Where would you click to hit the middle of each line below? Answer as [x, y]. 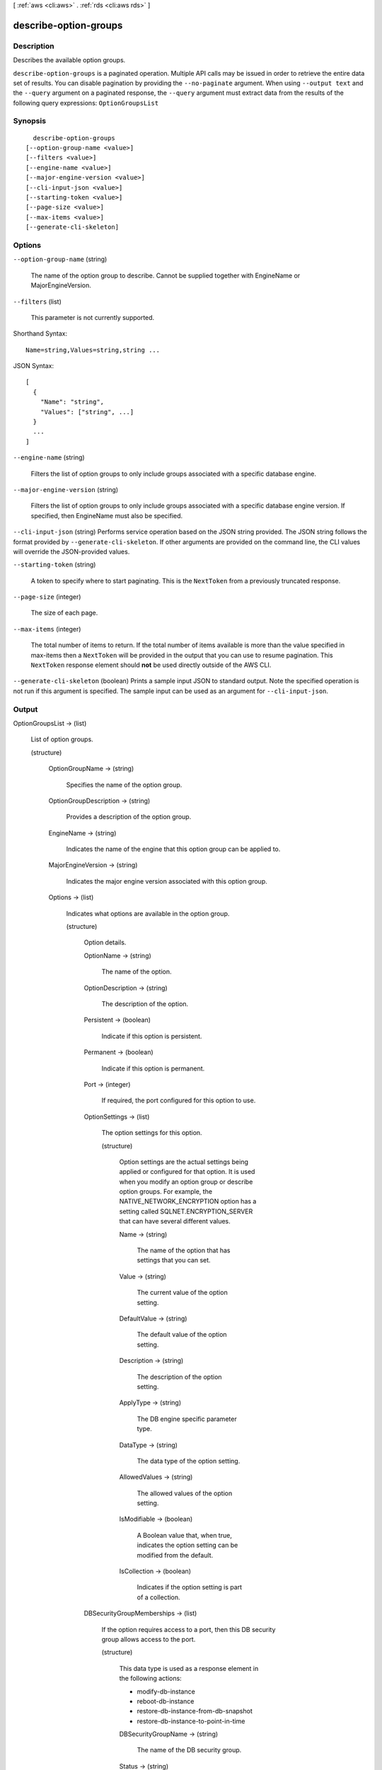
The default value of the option [182, 1335]
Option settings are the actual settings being [184, 1162]
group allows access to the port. [149, 1639]
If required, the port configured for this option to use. [179, 1100]
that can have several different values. [175, 1221]
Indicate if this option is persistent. [152, 1036]
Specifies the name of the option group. [124, 784]
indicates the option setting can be [187, 1545]
